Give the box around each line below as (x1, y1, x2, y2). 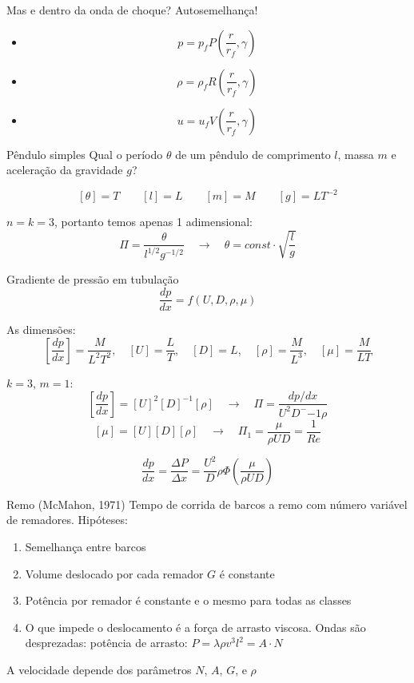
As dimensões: (6, 321, 76, 338)
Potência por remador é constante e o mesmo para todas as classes (25, 592, 352, 609)
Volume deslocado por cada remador (25, 565, 204, 582)
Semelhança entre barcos (25, 538, 146, 554)
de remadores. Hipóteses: (6, 511, 128, 528)
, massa (337, 145, 374, 162)
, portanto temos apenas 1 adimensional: (54, 213, 253, 230)
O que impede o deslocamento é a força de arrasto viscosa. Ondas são (25, 618, 366, 635)
